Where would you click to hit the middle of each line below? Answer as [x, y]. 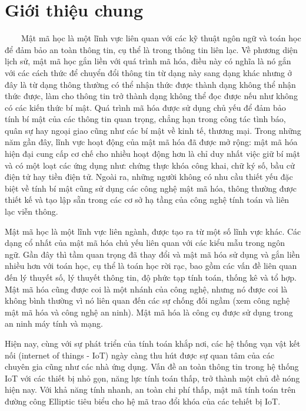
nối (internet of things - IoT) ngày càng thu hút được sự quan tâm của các [139, 355]
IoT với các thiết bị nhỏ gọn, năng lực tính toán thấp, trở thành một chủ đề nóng [152, 378]
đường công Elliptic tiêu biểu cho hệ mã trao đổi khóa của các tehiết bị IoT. [143, 401]
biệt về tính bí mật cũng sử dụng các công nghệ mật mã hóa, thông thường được [151, 188]
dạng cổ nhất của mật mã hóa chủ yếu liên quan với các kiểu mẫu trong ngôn [145, 243]
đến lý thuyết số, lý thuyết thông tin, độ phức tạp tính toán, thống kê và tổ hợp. [151, 277]
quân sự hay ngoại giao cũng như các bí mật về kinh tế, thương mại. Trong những [153, 130]
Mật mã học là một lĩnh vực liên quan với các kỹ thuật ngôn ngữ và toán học [161, 38]
